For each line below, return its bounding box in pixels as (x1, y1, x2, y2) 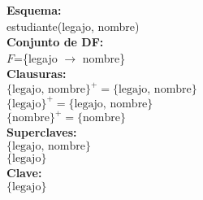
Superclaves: (6, 124, 77, 141)
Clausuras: (6, 65, 67, 82)
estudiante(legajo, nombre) (6, 17, 140, 34)
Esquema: (6, 2, 62, 18)
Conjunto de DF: (6, 33, 104, 50)
